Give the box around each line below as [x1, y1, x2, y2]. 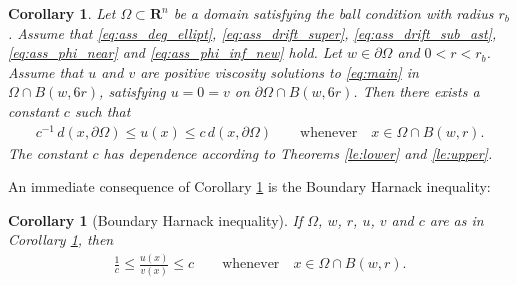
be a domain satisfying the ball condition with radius [173, 3, 494, 23]
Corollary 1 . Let [8, 3, 116, 23]
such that [74, 100, 131, 121]
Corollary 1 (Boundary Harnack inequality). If [8, 209, 303, 230]
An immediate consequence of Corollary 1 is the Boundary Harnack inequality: [8, 176, 491, 197]
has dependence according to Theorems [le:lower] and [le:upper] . [103, 142, 493, 163]
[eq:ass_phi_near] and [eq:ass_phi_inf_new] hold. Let [8, 42, 343, 63]
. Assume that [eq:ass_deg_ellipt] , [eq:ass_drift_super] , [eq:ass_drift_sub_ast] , [8, 22, 497, 43]
